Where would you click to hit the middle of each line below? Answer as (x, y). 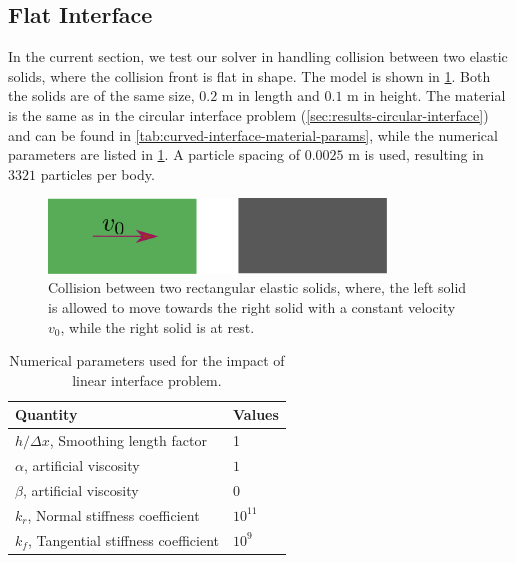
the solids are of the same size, (101, 95)
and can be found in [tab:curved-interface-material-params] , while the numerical (253, 134)
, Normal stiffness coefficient (113, 514)
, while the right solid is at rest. (157, 326)
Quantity (46, 414)
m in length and (270, 95)
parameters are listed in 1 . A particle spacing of (154, 154)
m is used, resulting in (416, 154)
